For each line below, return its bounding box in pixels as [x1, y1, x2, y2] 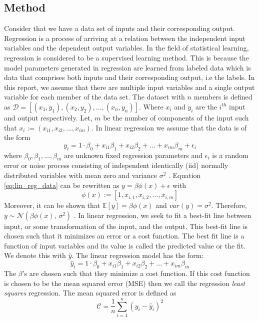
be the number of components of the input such [103, 112, 249, 122]
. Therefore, [211, 200, 247, 210]
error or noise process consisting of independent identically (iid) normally [4, 160, 228, 170]
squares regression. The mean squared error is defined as [4, 287, 176, 298]
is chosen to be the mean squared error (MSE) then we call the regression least [4, 277, 245, 288]
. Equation [168, 169, 201, 180]
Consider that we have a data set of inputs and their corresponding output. [4, 23, 235, 33]
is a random [212, 149, 248, 160]
